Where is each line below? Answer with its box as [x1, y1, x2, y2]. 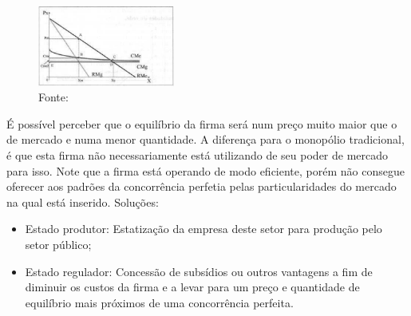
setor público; [25, 235, 92, 252]
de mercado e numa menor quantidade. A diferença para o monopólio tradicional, [6, 131, 405, 148]
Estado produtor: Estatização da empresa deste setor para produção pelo [25, 220, 382, 237]
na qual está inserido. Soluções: [6, 193, 159, 210]
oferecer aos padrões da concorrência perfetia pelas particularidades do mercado [6, 178, 397, 195]
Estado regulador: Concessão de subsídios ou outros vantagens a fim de [25, 263, 373, 279]
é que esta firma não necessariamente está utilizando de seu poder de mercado [6, 146, 389, 163]
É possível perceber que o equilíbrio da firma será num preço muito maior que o [6, 115, 397, 132]
